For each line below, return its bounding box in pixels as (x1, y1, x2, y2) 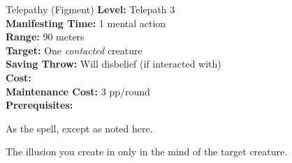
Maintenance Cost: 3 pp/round (6, 84, 150, 98)
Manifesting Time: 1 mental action (6, 15, 166, 30)
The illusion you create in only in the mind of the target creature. (6, 144, 288, 159)
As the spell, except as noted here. (6, 121, 153, 135)
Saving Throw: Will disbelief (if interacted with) (6, 56, 221, 71)
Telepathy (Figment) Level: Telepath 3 (6, 2, 175, 16)
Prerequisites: (6, 98, 73, 112)
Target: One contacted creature (6, 42, 143, 57)
